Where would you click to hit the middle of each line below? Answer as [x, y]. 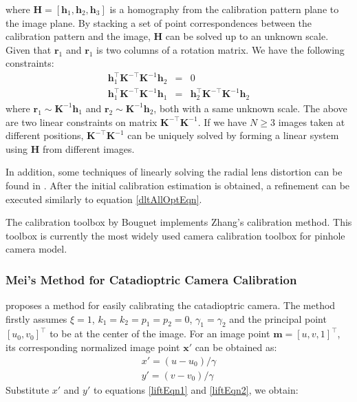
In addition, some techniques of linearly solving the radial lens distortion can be [174, 172]
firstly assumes [36, 318]
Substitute [28, 389]
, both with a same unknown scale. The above [250, 108]
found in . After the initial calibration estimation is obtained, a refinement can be [178, 185]
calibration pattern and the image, [78, 36]
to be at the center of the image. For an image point [160, 334]
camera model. [36, 249]
